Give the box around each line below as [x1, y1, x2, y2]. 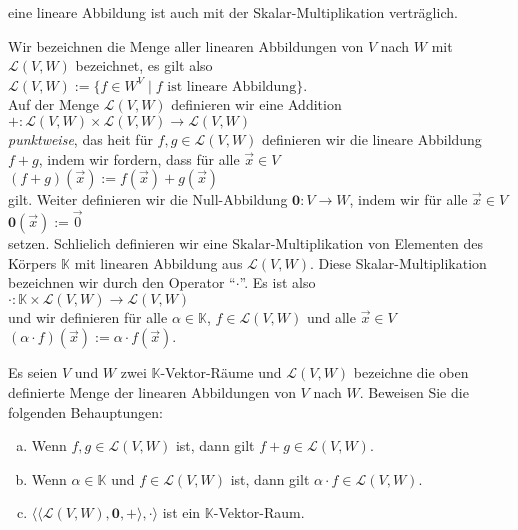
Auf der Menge [8, 94, 100, 115]
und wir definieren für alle [8, 306, 168, 327]
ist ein [162, 502, 201, 523]
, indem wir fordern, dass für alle [38, 148, 240, 169]
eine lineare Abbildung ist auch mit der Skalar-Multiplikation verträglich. [8, 2, 458, 22]
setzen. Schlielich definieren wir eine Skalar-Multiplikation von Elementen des [8, 232, 483, 253]
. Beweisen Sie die [359, 381, 469, 402]
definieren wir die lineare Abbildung [261, 128, 482, 149]
